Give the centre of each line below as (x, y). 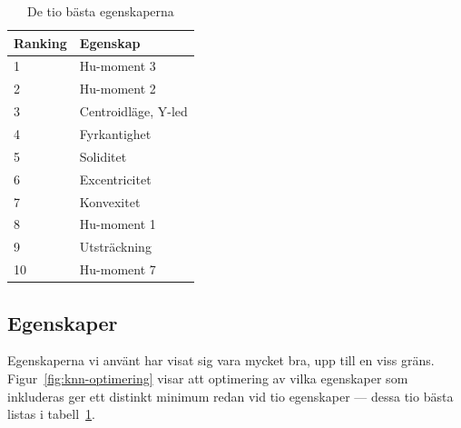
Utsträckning (115, 247)
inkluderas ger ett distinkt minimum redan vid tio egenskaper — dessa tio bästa (230, 396)
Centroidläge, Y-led (133, 111)
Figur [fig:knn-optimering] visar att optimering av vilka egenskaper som (208, 378)
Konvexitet (110, 201)
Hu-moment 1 (118, 224)
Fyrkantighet (115, 133)
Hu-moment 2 (118, 89)
